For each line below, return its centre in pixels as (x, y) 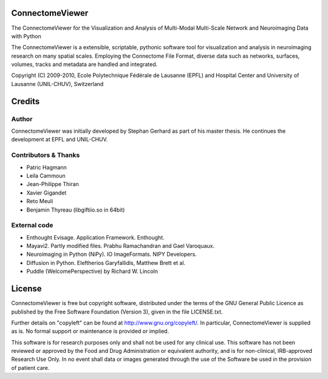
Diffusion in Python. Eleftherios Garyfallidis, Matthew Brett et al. (106, 263)
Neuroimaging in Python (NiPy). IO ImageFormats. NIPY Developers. (111, 254)
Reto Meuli (40, 201)
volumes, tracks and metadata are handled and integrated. (84, 64)
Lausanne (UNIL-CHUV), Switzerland (57, 84)
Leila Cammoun (46, 175)
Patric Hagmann (46, 167)
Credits (26, 101)
